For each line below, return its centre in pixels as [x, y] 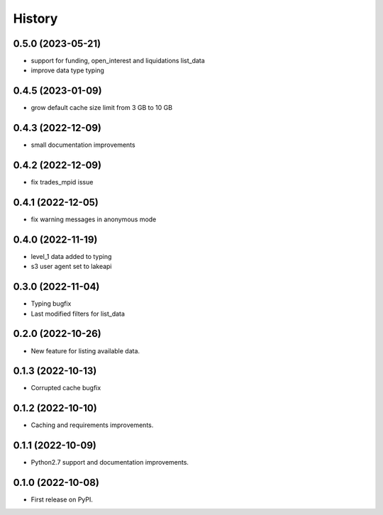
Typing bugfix [51, 304]
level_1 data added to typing [71, 256]
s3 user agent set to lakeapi [71, 267]
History [35, 18]
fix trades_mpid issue [62, 182]
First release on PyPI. [62, 499]
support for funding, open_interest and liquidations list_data [118, 61]
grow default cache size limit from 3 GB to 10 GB [102, 108]
